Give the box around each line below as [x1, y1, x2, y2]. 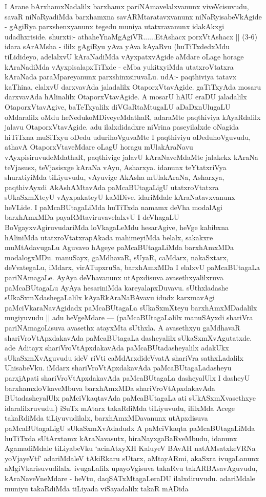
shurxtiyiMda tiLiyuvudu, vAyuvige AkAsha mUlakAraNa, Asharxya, [5, 172, 224, 182]
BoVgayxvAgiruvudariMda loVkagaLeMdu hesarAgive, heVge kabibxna [5, 222, 229, 233]
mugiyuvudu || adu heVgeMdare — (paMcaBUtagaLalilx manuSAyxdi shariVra [5, 312, 253, 323]
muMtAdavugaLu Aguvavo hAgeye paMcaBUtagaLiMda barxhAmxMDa [5, 242, 234, 253]
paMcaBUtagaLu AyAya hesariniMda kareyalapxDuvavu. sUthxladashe [5, 282, 229, 293]
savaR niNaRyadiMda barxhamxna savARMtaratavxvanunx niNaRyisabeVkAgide [5, 11, 262, 22]
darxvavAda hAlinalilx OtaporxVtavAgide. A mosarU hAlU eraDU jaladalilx [5, 91, 247, 102]
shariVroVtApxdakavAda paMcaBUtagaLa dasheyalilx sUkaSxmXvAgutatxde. [5, 332, 252, 343]
